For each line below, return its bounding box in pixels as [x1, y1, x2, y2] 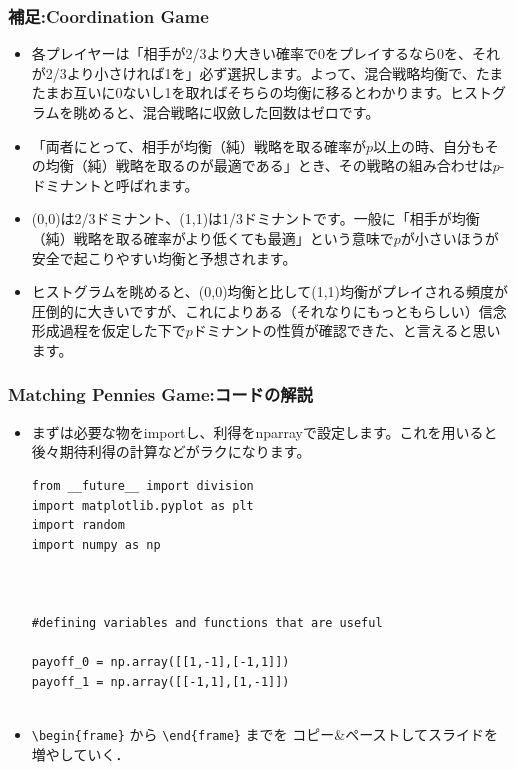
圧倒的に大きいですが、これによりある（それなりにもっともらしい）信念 [31, 300, 507, 321]
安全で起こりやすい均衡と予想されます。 [31, 247, 297, 268]
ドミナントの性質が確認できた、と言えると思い [192, 320, 501, 341]
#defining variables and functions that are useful [31, 616, 383, 631]
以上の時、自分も [373, 135, 485, 156]
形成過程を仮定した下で [31, 320, 186, 341]
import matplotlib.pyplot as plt [31, 498, 254, 513]
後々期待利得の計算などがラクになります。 [31, 441, 311, 462]
